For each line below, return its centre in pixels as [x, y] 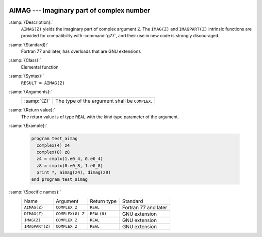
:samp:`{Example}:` [28, 126]
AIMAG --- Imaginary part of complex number [80, 10]
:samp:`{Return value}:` [32, 110]
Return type [103, 201]
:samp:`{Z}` [37, 101]
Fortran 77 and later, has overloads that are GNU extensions [81, 51]
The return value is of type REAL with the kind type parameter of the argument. [100, 117]
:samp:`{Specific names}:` [35, 192]
